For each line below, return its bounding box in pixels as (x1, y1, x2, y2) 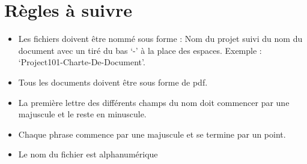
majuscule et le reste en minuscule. (18, 108, 147, 120)
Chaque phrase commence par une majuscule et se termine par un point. (18, 127, 286, 140)
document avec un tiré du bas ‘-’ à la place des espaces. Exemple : (18, 44, 262, 56)
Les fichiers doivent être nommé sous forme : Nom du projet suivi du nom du (18, 32, 303, 45)
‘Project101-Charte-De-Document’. (18, 56, 145, 68)
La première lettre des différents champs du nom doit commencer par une (18, 96, 290, 108)
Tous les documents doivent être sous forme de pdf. (18, 75, 208, 88)
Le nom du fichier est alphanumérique (18, 148, 158, 160)
